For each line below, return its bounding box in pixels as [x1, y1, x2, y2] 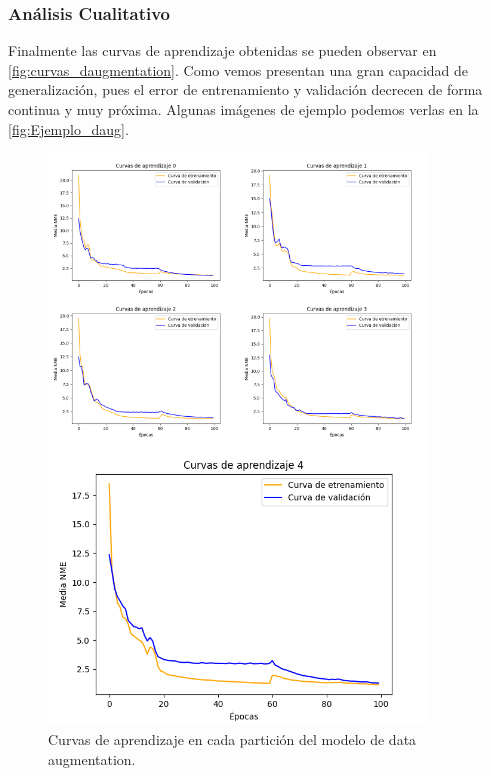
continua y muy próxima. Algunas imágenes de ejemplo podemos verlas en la [8, 99, 479, 119]
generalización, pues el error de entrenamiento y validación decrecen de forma [8, 79, 483, 100]
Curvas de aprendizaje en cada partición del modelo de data [48, 729, 417, 750]
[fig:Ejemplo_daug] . [8, 118, 129, 139]
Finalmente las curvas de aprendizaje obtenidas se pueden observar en [8, 40, 437, 61]
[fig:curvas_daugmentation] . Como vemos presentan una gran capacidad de [8, 59, 469, 80]
